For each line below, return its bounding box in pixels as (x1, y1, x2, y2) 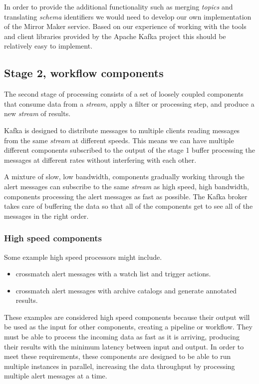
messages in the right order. (4, 210, 89, 221)
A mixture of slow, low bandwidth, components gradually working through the (4, 171, 245, 182)
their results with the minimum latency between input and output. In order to (4, 341, 244, 351)
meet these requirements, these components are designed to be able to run (4, 351, 231, 361)
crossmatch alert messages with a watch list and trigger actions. (15, 268, 211, 279)
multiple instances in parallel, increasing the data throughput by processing (4, 360, 235, 371)
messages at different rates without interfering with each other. (4, 154, 197, 165)
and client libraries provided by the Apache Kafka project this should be (4, 31, 226, 41)
